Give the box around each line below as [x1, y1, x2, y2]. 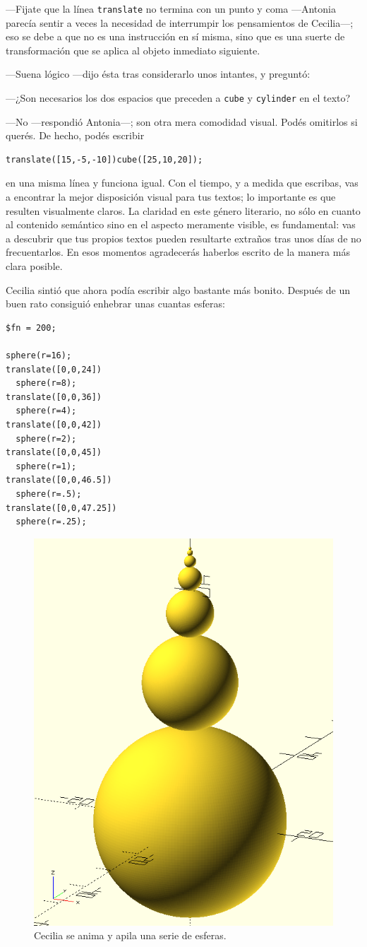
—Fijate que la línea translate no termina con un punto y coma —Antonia [6, 1, 336, 16]
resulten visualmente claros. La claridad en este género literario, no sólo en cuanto [6, 203, 361, 218]
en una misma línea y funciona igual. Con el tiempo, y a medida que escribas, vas [6, 175, 359, 190]
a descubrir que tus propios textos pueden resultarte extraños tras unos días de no [6, 230, 361, 245]
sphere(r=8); [16, 378, 77, 389]
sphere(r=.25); [16, 517, 87, 527]
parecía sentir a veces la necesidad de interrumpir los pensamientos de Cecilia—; [6, 15, 354, 30]
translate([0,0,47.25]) [6, 502, 117, 513]
